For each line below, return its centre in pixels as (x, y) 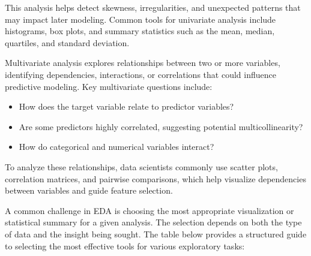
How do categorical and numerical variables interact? (116, 147)
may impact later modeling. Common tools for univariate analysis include (140, 19)
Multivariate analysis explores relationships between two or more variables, (143, 63)
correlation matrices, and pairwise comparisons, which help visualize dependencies (155, 178)
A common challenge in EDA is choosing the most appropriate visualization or (149, 210)
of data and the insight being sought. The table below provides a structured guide (156, 234)
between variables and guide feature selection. (89, 190)
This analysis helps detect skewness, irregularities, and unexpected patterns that (153, 7)
